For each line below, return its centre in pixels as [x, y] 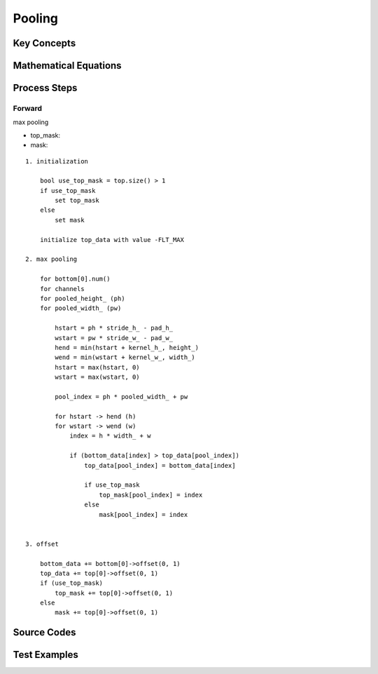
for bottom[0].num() [75, 279]
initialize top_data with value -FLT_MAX [112, 240]
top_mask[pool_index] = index [151, 495]
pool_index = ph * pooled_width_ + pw [121, 397]
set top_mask [77, 201]
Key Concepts [44, 43]
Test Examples [45, 655]
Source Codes [44, 632]
